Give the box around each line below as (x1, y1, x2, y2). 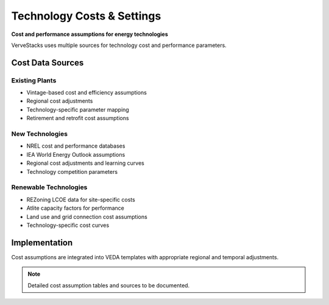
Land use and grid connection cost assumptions (26, 213, 147, 220)
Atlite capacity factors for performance (26, 204, 124, 212)
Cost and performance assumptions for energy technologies (11, 30, 169, 38)
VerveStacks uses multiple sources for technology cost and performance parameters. (11, 41, 227, 49)
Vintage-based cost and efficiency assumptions (26, 89, 147, 96)
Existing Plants (11, 76, 57, 85)
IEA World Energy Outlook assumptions (26, 151, 126, 158)
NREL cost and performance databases (26, 142, 126, 149)
